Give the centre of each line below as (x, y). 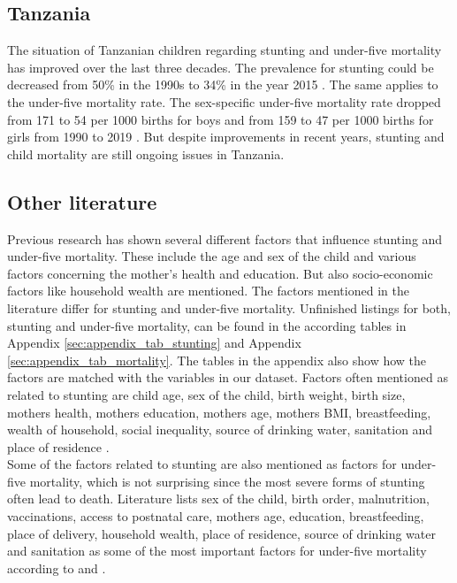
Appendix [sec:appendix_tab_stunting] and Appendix (154, 343)
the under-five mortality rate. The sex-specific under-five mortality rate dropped (224, 101)
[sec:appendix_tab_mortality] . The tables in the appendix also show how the (217, 360)
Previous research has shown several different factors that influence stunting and (225, 238)
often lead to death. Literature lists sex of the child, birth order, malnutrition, (218, 499)
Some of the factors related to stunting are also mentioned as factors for (202, 464)
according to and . (57, 568)
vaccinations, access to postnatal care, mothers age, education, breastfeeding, (216, 516)
